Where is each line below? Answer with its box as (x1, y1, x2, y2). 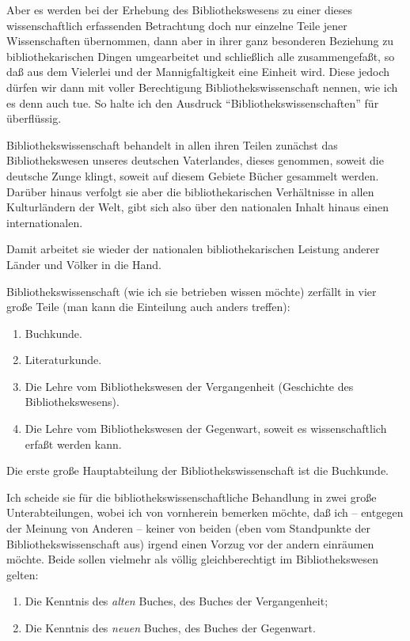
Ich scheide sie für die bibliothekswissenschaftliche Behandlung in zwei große (6, 488, 377, 505)
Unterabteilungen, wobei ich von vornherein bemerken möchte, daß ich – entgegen (6, 504, 404, 521)
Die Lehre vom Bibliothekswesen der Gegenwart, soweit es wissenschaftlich (25, 420, 387, 437)
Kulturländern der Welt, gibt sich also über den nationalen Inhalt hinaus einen (6, 199, 389, 215)
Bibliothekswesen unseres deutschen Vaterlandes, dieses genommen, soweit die (6, 152, 384, 169)
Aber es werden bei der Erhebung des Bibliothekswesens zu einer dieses (6, 2, 353, 17)
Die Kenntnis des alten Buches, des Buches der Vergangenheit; (25, 593, 328, 609)
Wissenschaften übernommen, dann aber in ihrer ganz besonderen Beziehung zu (6, 32, 394, 49)
